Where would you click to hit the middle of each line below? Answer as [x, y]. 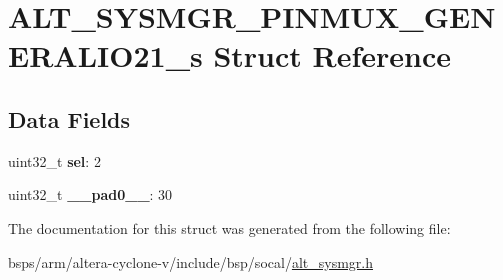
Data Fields [69, 118]
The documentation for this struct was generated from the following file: [229, 227]
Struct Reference [332, 55]
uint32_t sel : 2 [54, 160]
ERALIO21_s [105, 55]
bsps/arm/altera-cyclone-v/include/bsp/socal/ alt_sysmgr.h [190, 261]
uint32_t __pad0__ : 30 [90, 194]
